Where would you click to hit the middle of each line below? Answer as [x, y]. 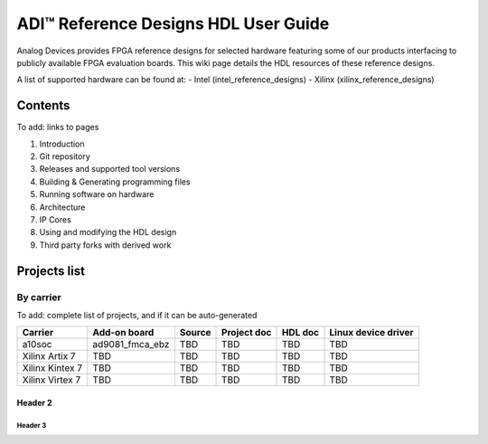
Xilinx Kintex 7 [52, 368]
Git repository [65, 156]
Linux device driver [371, 333]
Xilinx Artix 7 [49, 356]
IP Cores [55, 219]
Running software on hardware [97, 194]
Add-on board [123, 333]
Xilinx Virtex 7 [52, 380]
